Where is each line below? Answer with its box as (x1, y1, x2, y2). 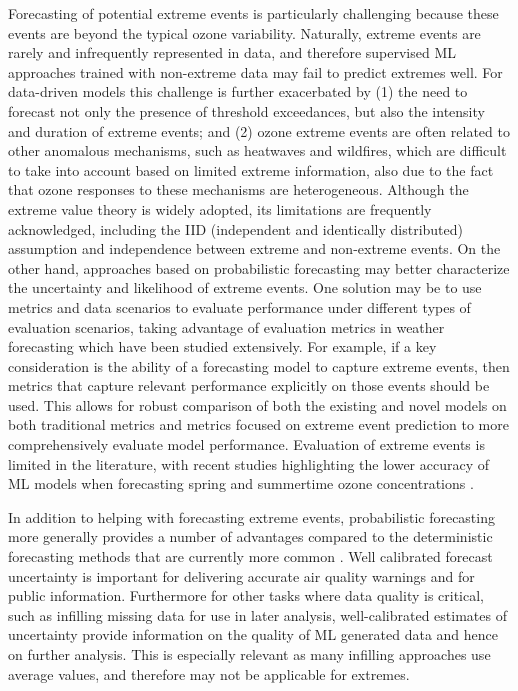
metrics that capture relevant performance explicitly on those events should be (8, 375, 490, 396)
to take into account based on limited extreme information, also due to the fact (8, 159, 494, 180)
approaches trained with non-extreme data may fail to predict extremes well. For (8, 61, 503, 82)
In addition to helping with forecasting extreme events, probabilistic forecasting (8, 506, 495, 527)
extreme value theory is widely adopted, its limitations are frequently (8, 198, 432, 219)
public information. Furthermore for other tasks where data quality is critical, (8, 585, 485, 606)
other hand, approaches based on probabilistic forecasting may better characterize (8, 257, 510, 278)
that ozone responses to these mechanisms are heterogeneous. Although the (8, 179, 469, 200)
